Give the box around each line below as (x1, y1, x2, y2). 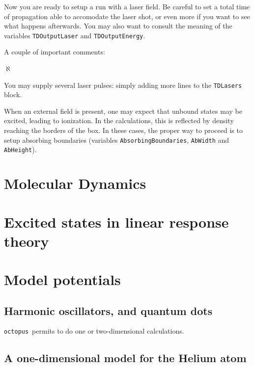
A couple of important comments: (4, 47, 105, 57)
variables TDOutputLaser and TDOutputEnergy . (4, 30, 145, 40)
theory (4, 231, 49, 251)
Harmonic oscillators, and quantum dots (4, 303, 213, 318)
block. (4, 89, 22, 100)
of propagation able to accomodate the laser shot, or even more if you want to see (4, 11, 250, 21)
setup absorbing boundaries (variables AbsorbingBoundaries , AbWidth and (4, 134, 229, 145)
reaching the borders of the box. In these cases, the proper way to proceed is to (4, 125, 243, 135)
